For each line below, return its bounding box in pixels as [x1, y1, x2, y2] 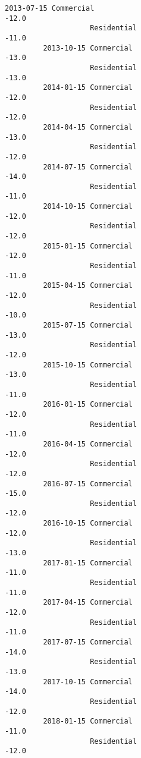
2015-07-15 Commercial [43, 321, 133, 329]
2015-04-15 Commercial [43, 281, 133, 290]
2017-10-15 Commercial [43, 677, 133, 686]
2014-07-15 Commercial [43, 162, 133, 171]
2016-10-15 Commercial [43, 519, 133, 528]
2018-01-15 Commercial [43, 717, 133, 726]
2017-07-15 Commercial [43, 638, 133, 646]
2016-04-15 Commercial [43, 439, 133, 448]
